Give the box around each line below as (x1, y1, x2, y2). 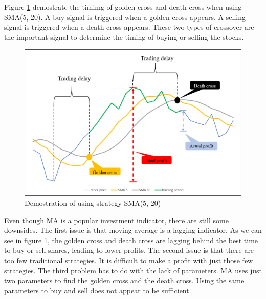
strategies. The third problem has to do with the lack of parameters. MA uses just (4, 265, 262, 275)
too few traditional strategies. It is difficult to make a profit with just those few (4, 255, 253, 266)
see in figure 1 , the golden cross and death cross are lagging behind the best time (4, 234, 258, 245)
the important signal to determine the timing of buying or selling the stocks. (4, 31, 244, 42)
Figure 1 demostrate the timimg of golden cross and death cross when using (4, 2, 242, 12)
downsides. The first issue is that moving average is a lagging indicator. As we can (4, 225, 262, 236)
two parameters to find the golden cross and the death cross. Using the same (4, 275, 245, 286)
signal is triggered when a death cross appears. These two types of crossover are (4, 22, 254, 32)
